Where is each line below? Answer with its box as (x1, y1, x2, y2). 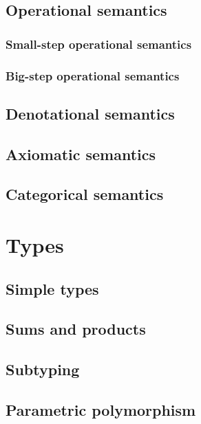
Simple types (6, 278, 99, 299)
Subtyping (6, 359, 80, 380)
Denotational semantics (6, 102, 175, 124)
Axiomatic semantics (6, 143, 156, 164)
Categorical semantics (6, 183, 164, 205)
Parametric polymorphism (6, 399, 196, 420)
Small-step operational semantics (6, 35, 192, 52)
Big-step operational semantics (6, 67, 180, 84)
